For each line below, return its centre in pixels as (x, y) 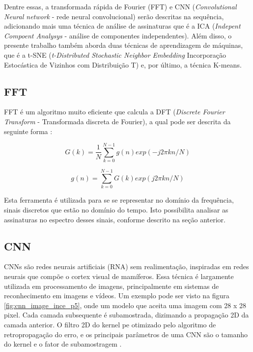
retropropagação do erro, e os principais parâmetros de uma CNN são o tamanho (126, 334)
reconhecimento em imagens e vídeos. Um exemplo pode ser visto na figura (117, 296)
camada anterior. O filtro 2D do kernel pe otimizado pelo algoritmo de (110, 324)
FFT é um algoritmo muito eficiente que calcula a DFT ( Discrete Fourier (114, 112)
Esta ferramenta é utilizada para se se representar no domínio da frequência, (119, 200)
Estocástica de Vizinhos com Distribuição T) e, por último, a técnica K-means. (123, 64)
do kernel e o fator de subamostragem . (63, 344)
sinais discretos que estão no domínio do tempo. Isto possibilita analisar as (116, 209)
